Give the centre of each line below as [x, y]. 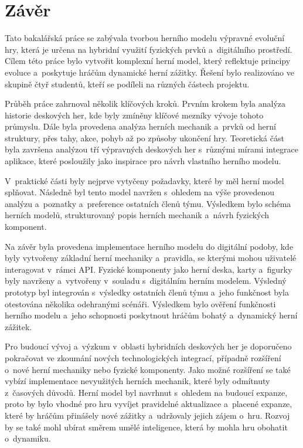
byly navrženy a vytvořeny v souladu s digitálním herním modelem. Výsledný [146, 281]
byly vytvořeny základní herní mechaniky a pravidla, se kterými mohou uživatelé [151, 258]
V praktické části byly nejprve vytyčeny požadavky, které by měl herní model [144, 180]
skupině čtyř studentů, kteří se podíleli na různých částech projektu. [127, 84]
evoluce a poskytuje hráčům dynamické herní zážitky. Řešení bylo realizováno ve [149, 72]
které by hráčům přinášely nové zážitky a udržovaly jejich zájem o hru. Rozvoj [147, 415]
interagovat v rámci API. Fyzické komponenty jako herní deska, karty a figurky [149, 269]
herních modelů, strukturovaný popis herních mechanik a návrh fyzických [137, 215]
